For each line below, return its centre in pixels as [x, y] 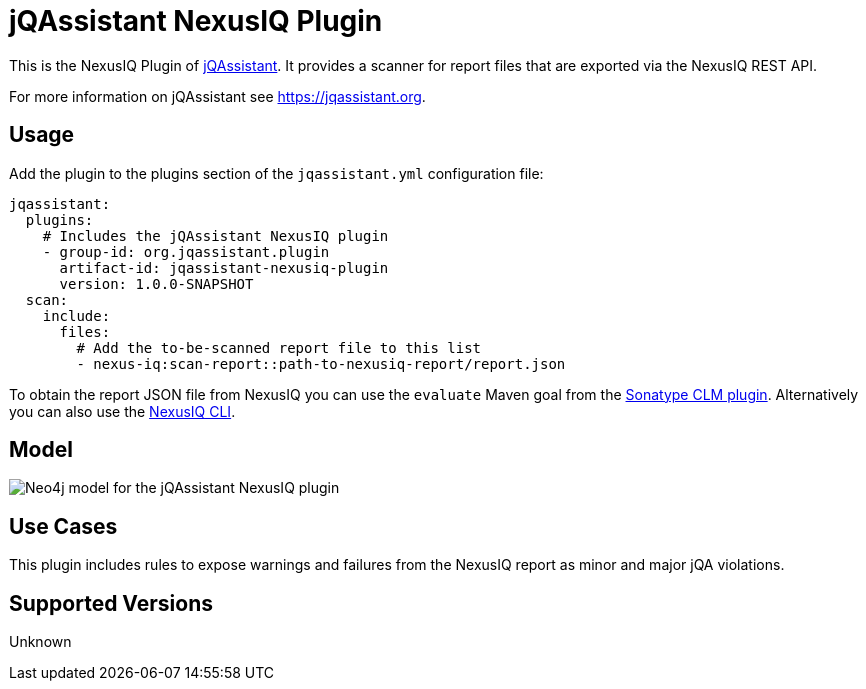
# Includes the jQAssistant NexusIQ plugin [215, 235]
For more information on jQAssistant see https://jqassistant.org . [217, 96]
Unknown [40, 642]
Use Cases [63, 526]
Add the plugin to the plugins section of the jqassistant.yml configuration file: [276, 173]
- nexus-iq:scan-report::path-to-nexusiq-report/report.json [321, 363]
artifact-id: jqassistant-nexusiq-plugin [224, 267]
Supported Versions [111, 603]
